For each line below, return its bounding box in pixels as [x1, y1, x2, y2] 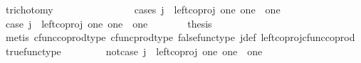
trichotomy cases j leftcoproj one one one [5, 2, 281, 16]
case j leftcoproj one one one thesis [5, 16, 212, 30]
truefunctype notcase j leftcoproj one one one [5, 43, 263, 58]
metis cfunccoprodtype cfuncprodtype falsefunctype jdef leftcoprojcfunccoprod [5, 30, 355, 45]
